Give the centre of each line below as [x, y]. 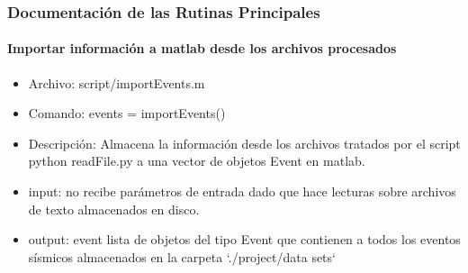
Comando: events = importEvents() [127, 113]
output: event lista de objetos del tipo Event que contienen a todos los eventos [244, 239]
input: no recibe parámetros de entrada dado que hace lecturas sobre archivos [242, 191]
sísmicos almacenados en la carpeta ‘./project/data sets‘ [182, 256]
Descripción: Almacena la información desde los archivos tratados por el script [244, 143]
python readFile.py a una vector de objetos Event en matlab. [197, 161]
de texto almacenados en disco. [114, 209]
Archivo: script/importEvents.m [117, 82]
